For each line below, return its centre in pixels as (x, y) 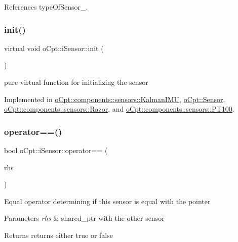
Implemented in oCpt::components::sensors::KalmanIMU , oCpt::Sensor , (115, 99)
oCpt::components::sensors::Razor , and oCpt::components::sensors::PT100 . (119, 109)
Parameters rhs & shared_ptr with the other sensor (84, 218)
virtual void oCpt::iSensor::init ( (54, 48)
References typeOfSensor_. (46, 7)
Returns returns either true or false (58, 235)
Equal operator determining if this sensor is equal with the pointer (107, 201)
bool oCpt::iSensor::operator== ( (56, 150)
